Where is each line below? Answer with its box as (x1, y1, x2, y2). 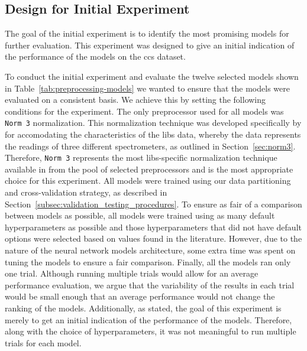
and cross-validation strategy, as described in (5, 186, 167, 199)
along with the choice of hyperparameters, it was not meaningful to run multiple (5, 325, 296, 337)
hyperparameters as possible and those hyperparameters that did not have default (5, 220, 302, 233)
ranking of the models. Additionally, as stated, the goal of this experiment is (5, 301, 282, 314)
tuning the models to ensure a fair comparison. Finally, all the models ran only (5, 255, 291, 268)
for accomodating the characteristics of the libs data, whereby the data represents (5, 128, 301, 141)
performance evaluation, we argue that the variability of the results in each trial (5, 278, 295, 291)
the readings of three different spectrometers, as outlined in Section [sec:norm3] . (5, 139, 296, 152)
